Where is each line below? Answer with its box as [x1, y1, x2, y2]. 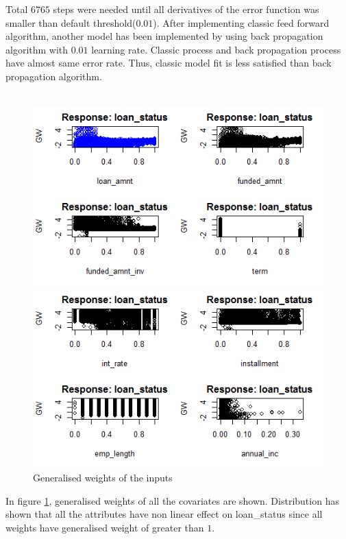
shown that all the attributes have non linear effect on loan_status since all [5, 507, 323, 521]
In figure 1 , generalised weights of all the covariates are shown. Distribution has [5, 493, 339, 507]
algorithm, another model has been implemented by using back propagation [5, 29, 323, 43]
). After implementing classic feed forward [153, 15, 330, 29]
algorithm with [5, 42, 69, 56]
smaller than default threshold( [5, 15, 136, 29]
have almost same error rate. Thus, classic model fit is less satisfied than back [5, 56, 332, 70]
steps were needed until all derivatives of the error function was [53, 2, 319, 16]
